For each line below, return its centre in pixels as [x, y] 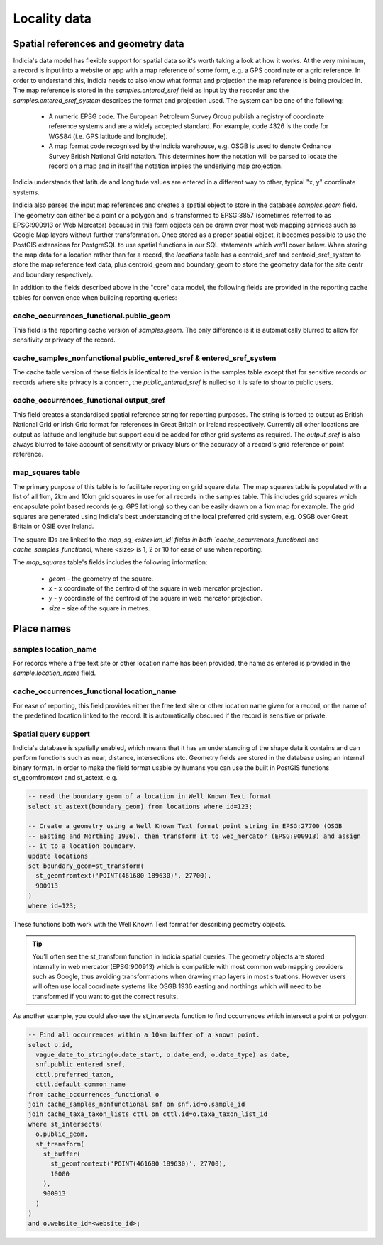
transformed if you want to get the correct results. [105, 996]
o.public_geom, [62, 1134]
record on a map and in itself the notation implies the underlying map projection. [166, 166]
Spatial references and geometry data [99, 44]
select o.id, [51, 1045]
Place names [42, 629]
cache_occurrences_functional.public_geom [92, 316]
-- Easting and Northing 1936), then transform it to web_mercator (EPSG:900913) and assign [194, 836]
